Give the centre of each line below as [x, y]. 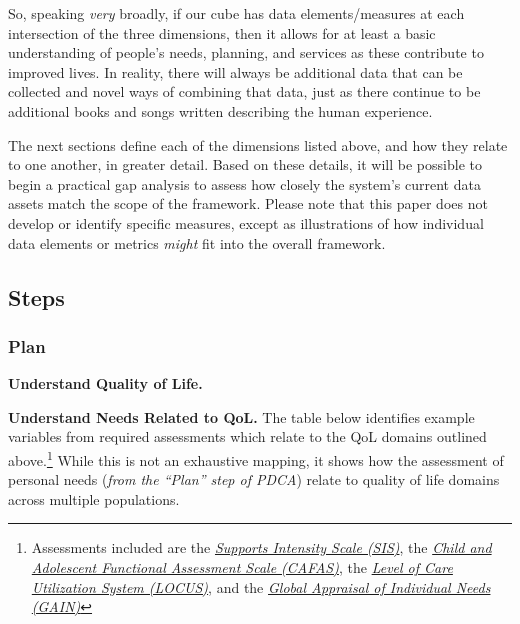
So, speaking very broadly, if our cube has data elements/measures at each [236, 13]
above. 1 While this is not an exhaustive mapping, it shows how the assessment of [256, 458]
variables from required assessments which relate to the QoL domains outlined [247, 436]
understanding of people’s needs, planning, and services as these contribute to [246, 52]
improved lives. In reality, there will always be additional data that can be [235, 71]
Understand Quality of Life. [105, 383]
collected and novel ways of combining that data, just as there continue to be [244, 91]
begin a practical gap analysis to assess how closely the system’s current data [244, 183]
